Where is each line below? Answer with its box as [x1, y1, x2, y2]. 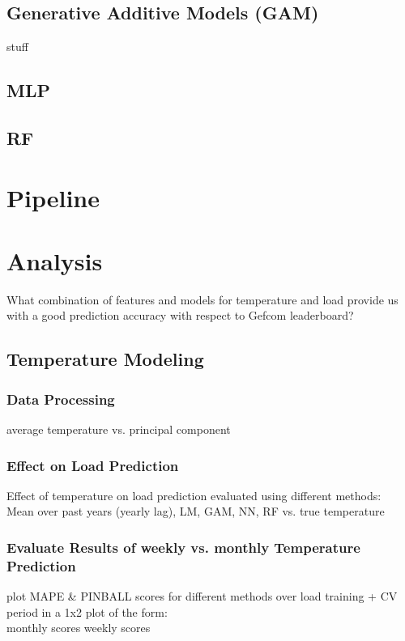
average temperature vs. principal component [6, 421, 231, 438]
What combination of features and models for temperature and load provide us [6, 291, 399, 308]
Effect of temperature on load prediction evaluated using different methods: [6, 486, 382, 503]
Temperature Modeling [6, 346, 204, 371]
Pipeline [6, 180, 100, 214]
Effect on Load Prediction [6, 455, 179, 475]
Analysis [6, 244, 103, 277]
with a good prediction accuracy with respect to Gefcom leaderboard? [6, 307, 354, 324]
